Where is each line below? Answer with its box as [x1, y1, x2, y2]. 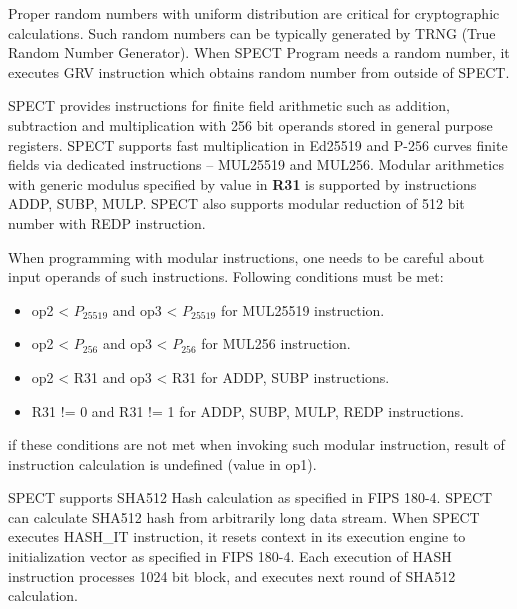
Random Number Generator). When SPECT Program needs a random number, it [8, 42, 510, 63]
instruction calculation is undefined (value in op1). [8, 453, 317, 474]
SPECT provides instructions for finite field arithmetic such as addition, [8, 95, 450, 116]
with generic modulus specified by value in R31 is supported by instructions [8, 173, 477, 194]
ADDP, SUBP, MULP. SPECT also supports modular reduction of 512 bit [8, 193, 465, 214]
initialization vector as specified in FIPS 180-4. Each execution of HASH [8, 546, 452, 567]
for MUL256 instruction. [201, 333, 351, 354]
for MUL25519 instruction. [220, 299, 385, 320]
